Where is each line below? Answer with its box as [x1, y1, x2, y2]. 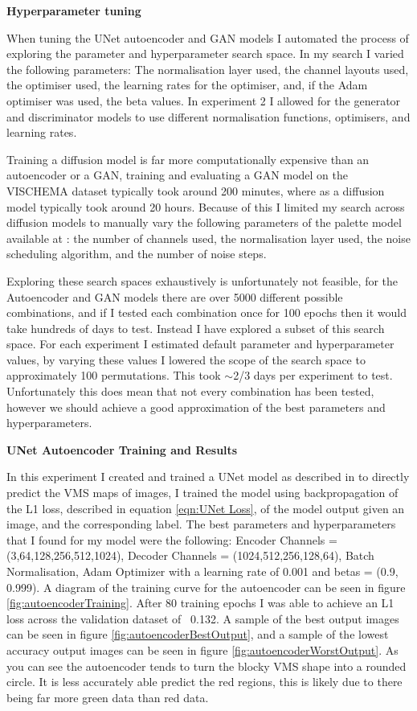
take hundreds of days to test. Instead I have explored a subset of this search [6, 319, 385, 336]
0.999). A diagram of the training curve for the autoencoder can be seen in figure [6, 578, 406, 595]
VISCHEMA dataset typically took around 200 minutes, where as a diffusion [6, 182, 385, 199]
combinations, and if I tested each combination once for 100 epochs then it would [6, 304, 407, 321]
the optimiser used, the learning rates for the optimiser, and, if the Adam [6, 76, 368, 93]
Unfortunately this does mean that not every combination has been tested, [6, 383, 374, 400]
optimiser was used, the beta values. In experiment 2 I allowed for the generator [6, 92, 401, 109]
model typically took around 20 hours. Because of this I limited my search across [6, 198, 405, 215]
